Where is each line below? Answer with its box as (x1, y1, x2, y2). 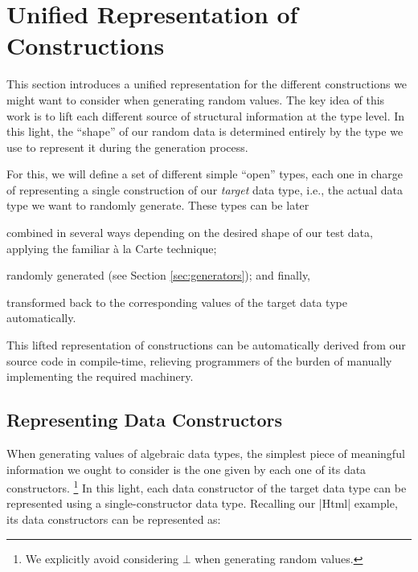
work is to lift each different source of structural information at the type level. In (6, 107, 405, 124)
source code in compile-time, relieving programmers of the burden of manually (6, 352, 392, 369)
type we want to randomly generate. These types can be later (6, 197, 309, 214)
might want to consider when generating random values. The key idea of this (6, 91, 385, 108)
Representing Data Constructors (6, 407, 282, 432)
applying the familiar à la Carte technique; (6, 239, 217, 256)
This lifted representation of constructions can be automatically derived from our (6, 337, 406, 353)
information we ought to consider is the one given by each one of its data (6, 460, 367, 477)
